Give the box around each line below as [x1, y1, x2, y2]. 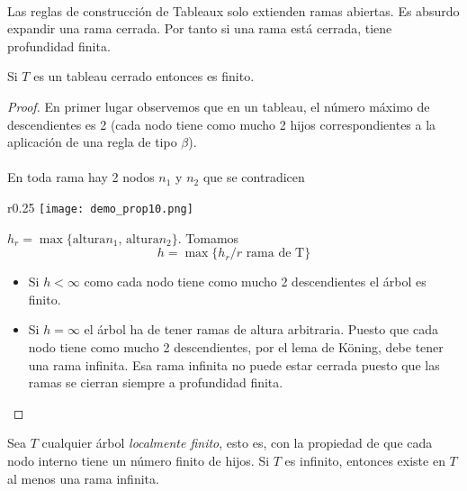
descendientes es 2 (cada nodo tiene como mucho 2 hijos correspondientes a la [7, 114, 436, 133]
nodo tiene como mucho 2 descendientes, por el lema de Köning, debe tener [28, 337, 444, 356]
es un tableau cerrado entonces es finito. [33, 67, 255, 86]
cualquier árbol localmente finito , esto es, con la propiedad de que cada [41, 433, 433, 452]
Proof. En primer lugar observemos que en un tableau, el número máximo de [7, 96, 430, 115]
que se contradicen [202, 168, 305, 186]
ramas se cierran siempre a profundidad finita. [28, 373, 283, 392]
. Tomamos [177, 228, 239, 247]
